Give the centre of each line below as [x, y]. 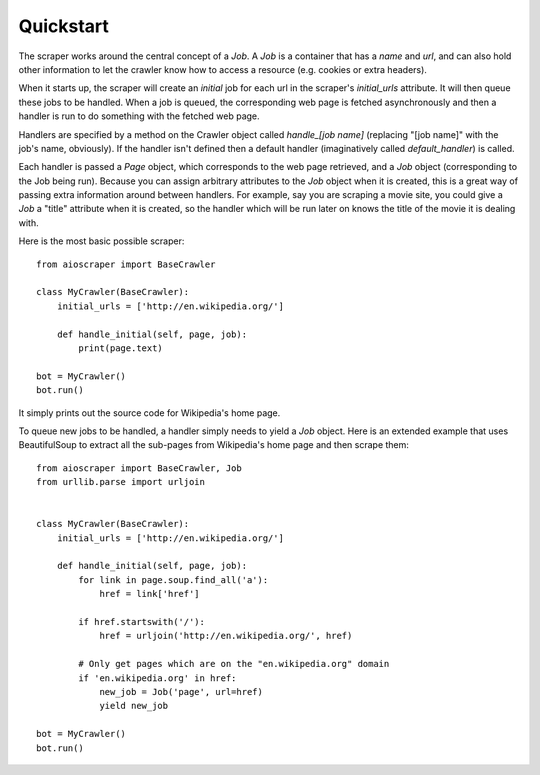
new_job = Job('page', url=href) [181, 691]
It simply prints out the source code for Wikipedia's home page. [149, 412]
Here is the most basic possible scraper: [101, 241]
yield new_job [134, 706]
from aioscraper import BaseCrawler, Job [139, 468]
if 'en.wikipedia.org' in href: [157, 678]
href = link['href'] [149, 594]
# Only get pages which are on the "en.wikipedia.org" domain [234, 664]
